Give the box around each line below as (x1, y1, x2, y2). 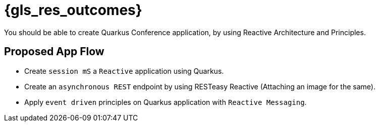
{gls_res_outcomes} (4, 2, 142, 19)
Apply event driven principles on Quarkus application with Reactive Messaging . (24, 97, 307, 106)
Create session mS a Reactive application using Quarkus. (24, 66, 224, 75)
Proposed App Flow (4, 45, 104, 58)
